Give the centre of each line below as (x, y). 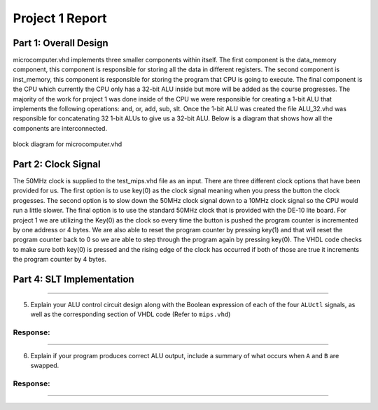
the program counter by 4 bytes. (60, 260)
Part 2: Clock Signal (57, 164)
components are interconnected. (60, 128)
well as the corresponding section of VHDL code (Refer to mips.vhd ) (131, 314)
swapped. (45, 366)
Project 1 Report (60, 18)
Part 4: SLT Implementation (73, 280)
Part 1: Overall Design (61, 43)
